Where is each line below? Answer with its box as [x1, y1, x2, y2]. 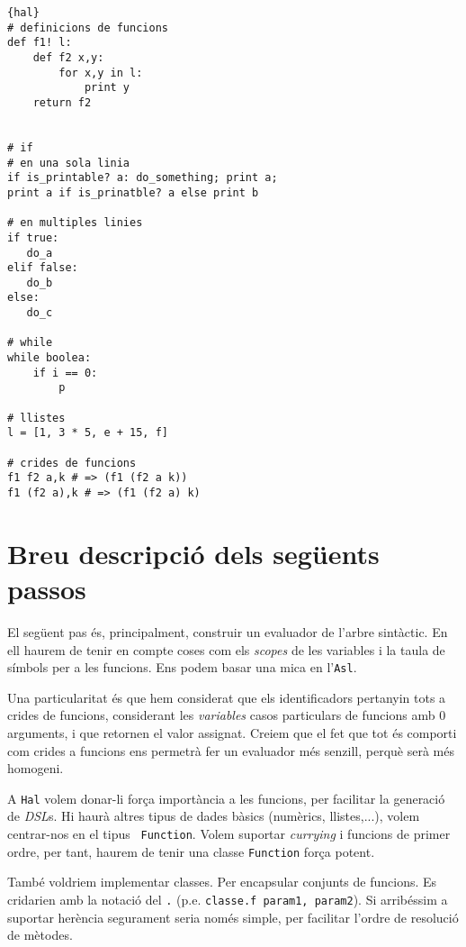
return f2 [32, 96, 92, 109]
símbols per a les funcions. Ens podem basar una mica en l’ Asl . [7, 658, 357, 677]
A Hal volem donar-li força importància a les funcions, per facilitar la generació [7, 788, 445, 807]
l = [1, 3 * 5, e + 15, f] [7, 426, 168, 440]
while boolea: [7, 351, 92, 365]
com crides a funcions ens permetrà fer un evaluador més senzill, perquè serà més [7, 741, 454, 760]
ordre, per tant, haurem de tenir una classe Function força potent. [7, 842, 375, 860]
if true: [7, 231, 59, 244]
